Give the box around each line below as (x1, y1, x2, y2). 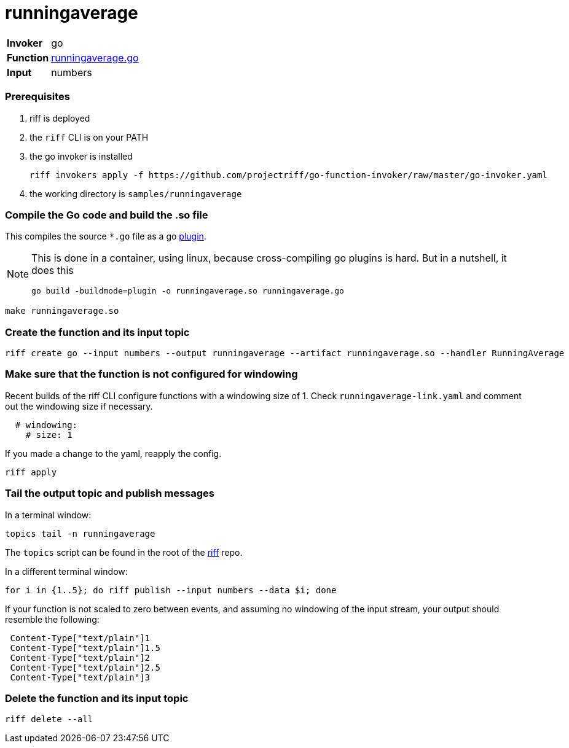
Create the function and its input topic (5, 325, 190, 338)
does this (31, 264, 74, 277)
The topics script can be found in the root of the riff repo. (5, 547, 243, 558)
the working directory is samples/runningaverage (29, 188, 242, 199)
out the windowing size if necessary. (5, 400, 153, 411)
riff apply (5, 467, 57, 477)
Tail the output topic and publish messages (5, 487, 214, 500)
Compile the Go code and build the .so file (5, 208, 208, 221)
